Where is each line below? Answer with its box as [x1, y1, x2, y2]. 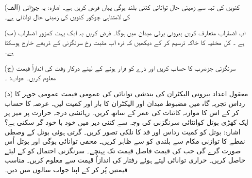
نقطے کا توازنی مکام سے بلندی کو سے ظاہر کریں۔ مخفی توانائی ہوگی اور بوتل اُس [4, 136, 245, 146]
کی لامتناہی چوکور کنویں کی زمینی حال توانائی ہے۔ [4, 11, 130, 21]
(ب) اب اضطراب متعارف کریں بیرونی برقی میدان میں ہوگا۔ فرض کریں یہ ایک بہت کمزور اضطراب [4, 28, 246, 38]
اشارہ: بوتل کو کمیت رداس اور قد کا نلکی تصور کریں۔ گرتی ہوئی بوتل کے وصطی [4, 126, 241, 136]
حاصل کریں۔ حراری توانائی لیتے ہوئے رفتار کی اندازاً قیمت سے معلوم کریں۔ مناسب [4, 155, 246, 165]
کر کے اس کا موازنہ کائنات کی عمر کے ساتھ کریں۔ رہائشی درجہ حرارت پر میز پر [4, 107, 239, 118]
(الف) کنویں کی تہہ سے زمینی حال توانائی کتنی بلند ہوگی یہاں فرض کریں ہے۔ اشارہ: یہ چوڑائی [4, 2, 240, 12]
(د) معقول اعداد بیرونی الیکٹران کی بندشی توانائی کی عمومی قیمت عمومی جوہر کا [4, 89, 248, 99]
